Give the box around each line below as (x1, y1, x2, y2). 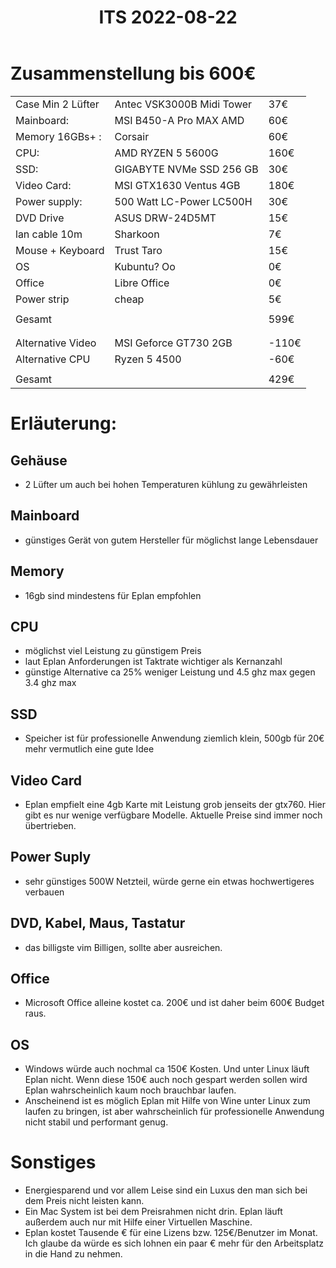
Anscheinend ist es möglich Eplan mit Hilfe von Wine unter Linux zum (24, 1095, 311, 1107)
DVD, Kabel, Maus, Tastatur (10, 915, 186, 932)
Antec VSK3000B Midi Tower (114, 97, 253, 111)
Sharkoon (114, 227, 160, 241)
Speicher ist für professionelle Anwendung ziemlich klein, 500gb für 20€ (24, 732, 325, 745)
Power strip (15, 292, 70, 306)
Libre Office (114, 276, 170, 290)
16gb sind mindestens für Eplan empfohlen (24, 589, 202, 601)
